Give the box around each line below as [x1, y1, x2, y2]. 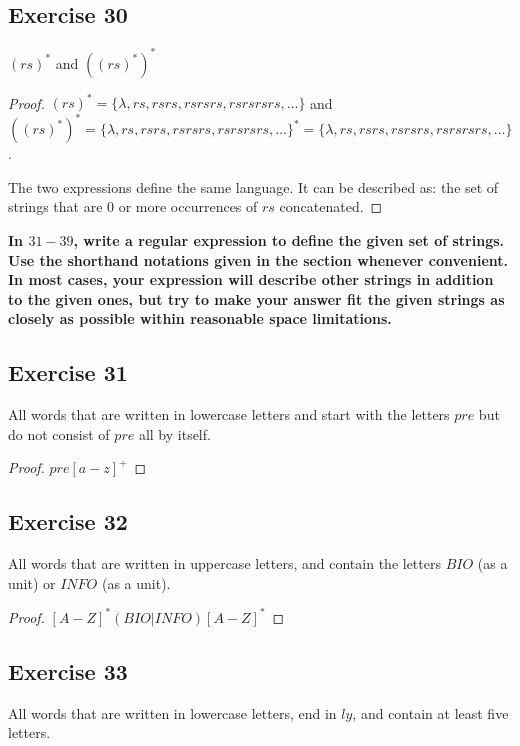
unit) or [8, 572, 56, 593]
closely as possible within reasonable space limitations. [8, 308, 392, 329]
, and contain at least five [352, 702, 509, 723]
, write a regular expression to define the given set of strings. [73, 230, 505, 251]
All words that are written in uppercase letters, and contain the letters [8, 553, 441, 574]
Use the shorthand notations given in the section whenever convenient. [8, 249, 509, 270]
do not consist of [8, 423, 110, 444]
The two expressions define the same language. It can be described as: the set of [8, 176, 499, 197]
